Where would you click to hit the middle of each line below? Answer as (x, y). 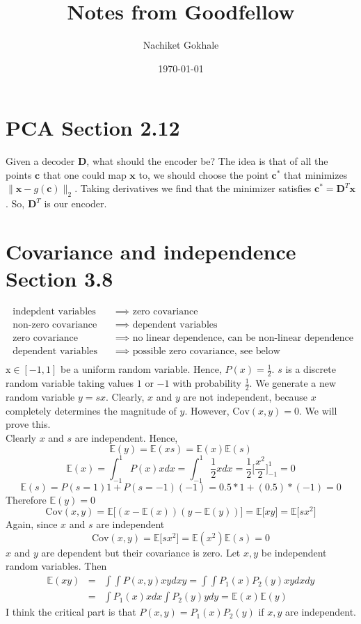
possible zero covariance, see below (206, 352)
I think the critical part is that (71, 612)
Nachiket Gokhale (181, 45)
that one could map (85, 174)
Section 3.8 (59, 279)
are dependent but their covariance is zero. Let (141, 552)
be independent (294, 552)
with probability (207, 383)
